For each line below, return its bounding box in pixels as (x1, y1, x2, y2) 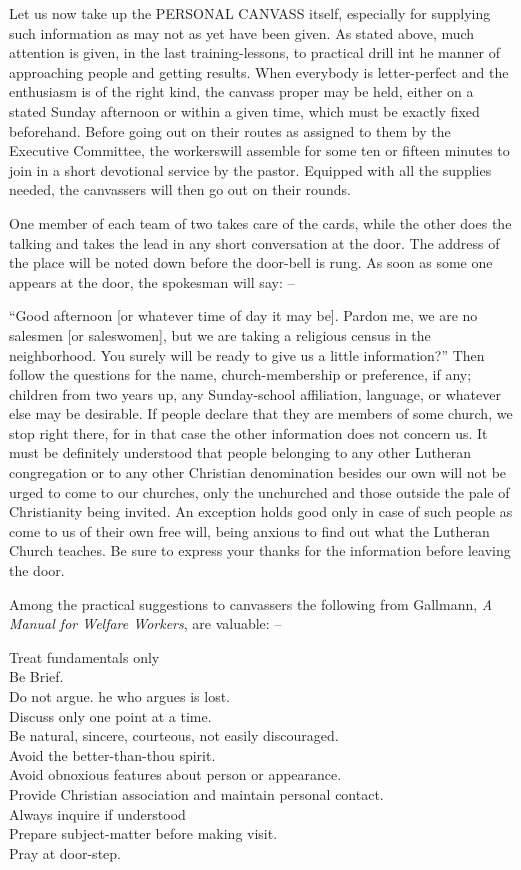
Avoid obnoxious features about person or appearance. (9, 764, 342, 785)
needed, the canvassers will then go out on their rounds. (9, 179, 351, 200)
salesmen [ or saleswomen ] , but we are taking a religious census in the (9, 324, 431, 345)
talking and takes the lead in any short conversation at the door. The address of (9, 232, 500, 253)
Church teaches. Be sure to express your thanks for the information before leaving (9, 540, 511, 561)
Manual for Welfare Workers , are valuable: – (9, 613, 282, 634)
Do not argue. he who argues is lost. (9, 686, 230, 706)
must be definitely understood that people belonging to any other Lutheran (9, 442, 472, 463)
